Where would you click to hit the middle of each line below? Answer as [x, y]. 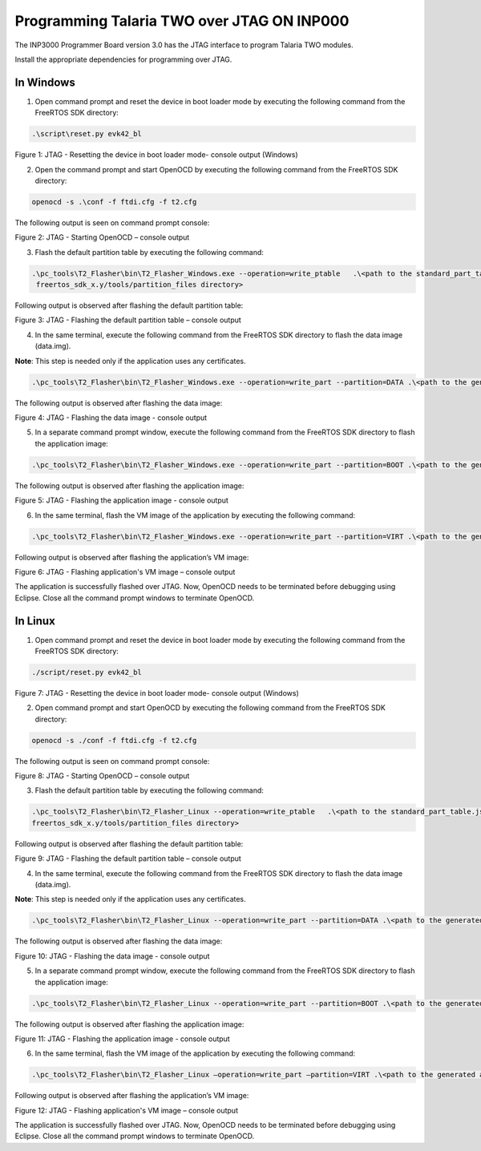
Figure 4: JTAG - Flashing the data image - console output [111, 418]
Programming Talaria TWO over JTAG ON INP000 [182, 21]
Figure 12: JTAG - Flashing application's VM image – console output [126, 1110]
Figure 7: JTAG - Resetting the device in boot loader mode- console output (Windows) [157, 693]
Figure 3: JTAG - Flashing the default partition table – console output [128, 320]
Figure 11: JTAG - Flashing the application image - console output [122, 1039]
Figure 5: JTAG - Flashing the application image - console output [121, 500]
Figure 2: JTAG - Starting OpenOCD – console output [102, 237]
